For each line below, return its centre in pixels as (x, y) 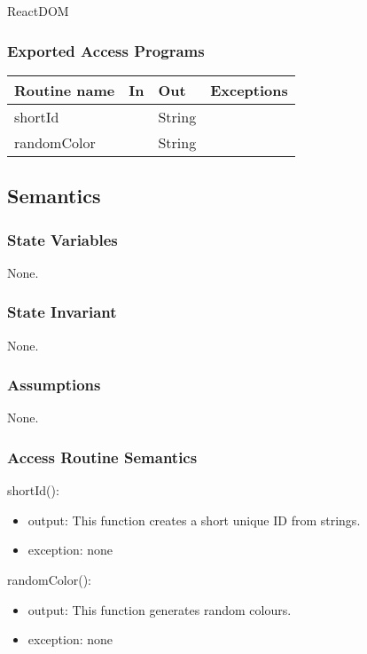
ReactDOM (38, 11)
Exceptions (249, 90)
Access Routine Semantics (102, 457)
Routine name (65, 90)
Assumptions (54, 385)
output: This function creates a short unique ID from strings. (194, 520)
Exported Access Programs (106, 50)
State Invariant (62, 312)
